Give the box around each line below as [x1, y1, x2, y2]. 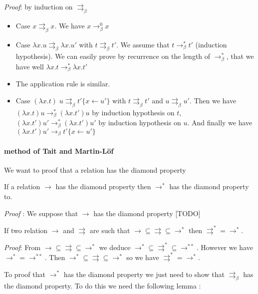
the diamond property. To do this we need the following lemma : [4, 281, 201, 291]
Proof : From [4, 242, 41, 252]
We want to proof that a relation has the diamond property [4, 164, 186, 175]
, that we [226, 51, 254, 61]
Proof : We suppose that [4, 208, 78, 218]
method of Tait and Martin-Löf [4, 145, 114, 156]
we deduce [99, 242, 131, 252]
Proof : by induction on [4, 1, 73, 11]
